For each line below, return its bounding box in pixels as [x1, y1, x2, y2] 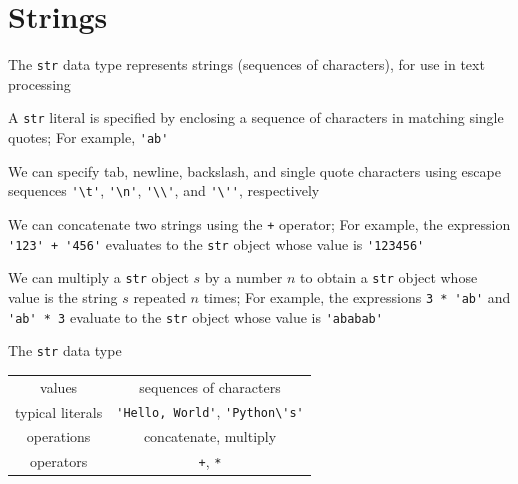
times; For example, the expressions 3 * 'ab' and [203, 286, 511, 307]
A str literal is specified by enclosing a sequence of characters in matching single [8, 107, 504, 128]
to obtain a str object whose [300, 267, 478, 288]
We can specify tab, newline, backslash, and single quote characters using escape [8, 160, 501, 181]
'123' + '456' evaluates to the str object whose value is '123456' [8, 233, 425, 254]
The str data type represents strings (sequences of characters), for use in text [8, 54, 485, 75]
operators [29, 451, 88, 472]
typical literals [15, 401, 103, 422]
